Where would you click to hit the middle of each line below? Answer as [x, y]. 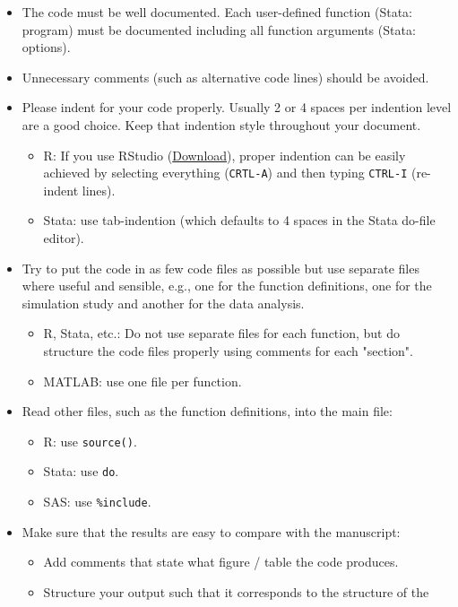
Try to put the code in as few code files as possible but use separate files [220, 268]
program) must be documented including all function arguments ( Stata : [219, 29]
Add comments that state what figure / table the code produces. [221, 562]
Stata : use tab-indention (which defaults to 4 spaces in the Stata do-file [239, 220]
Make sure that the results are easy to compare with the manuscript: [211, 531]
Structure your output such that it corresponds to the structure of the [236, 591]
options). [46, 47]
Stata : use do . [81, 471]
